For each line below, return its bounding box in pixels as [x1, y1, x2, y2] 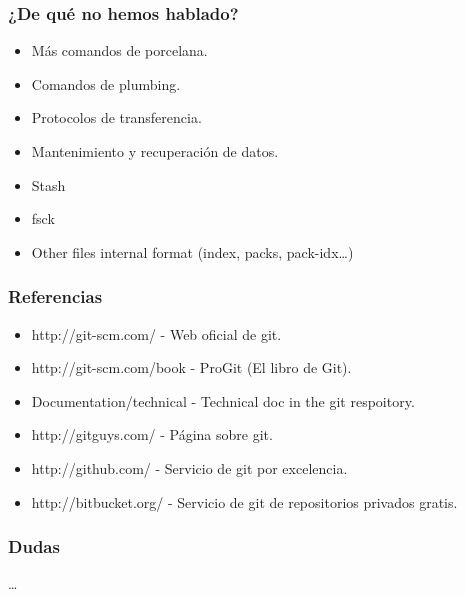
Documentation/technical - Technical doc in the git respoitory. [31, 390, 415, 411]
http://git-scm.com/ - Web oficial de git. [31, 323, 282, 344]
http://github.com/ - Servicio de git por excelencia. [31, 457, 348, 478]
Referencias [8, 284, 103, 309]
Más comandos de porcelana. [31, 40, 208, 61]
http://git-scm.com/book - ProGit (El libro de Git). [31, 357, 352, 378]
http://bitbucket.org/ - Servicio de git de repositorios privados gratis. [31, 491, 458, 512]
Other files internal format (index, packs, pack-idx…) [31, 241, 354, 262]
